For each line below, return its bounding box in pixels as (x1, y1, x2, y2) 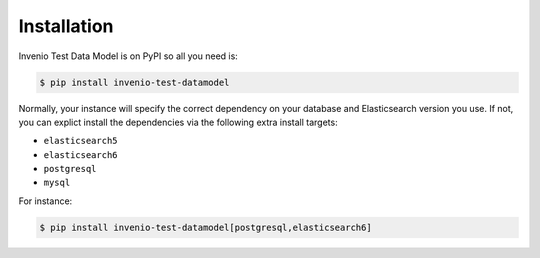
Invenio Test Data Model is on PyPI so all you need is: (18, 50, 239, 62)
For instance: (18, 195, 73, 207)
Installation (18, 15, 114, 37)
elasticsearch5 (43, 135, 119, 147)
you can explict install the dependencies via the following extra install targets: (18, 116, 339, 128)
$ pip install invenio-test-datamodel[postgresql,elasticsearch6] (39, 221, 372, 233)
